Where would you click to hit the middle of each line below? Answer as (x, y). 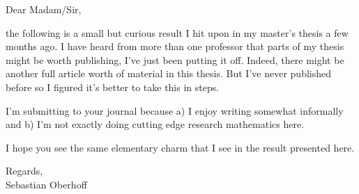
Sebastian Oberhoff (46, 184)
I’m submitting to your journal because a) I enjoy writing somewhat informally (175, 110)
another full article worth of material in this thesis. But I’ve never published (168, 73)
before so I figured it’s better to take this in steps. (113, 87)
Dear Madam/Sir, (44, 9)
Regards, (24, 171)
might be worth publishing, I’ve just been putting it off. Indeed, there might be (175, 59)
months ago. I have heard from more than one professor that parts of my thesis (175, 46)
